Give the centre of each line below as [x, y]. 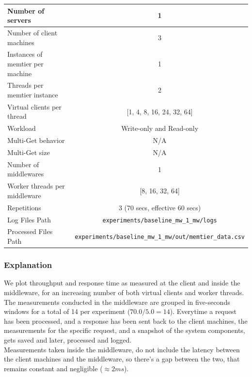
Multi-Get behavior [36, 140]
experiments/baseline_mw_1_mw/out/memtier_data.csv [160, 237]
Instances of [25, 54]
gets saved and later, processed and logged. [68, 339]
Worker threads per [36, 186]
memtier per [25, 63]
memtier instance [33, 94]
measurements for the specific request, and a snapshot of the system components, [125, 330]
